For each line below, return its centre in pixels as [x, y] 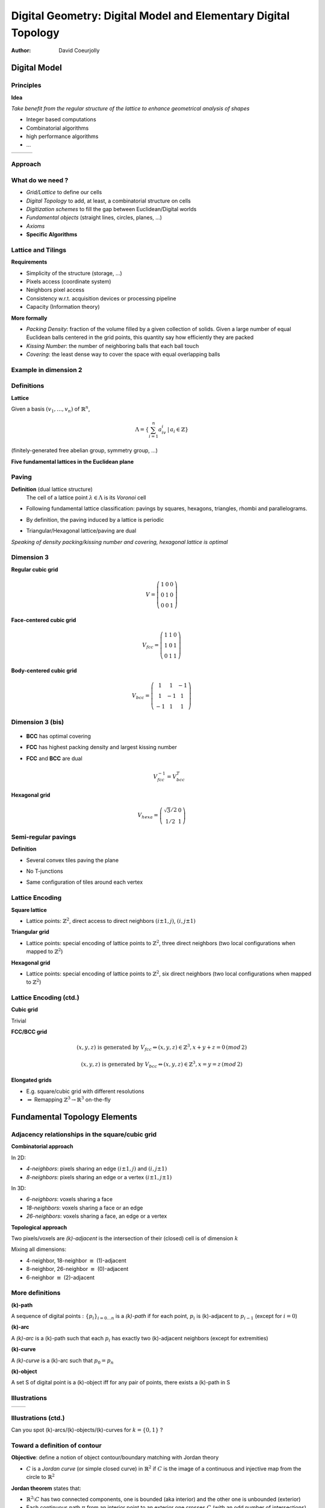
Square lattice [29, 910]
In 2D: [19, 1158]
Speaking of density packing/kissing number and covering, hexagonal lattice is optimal [119, 542]
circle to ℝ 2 [41, 1477]
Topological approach [39, 1227]
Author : [21, 51]
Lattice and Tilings [39, 250]
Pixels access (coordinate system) [69, 282]
